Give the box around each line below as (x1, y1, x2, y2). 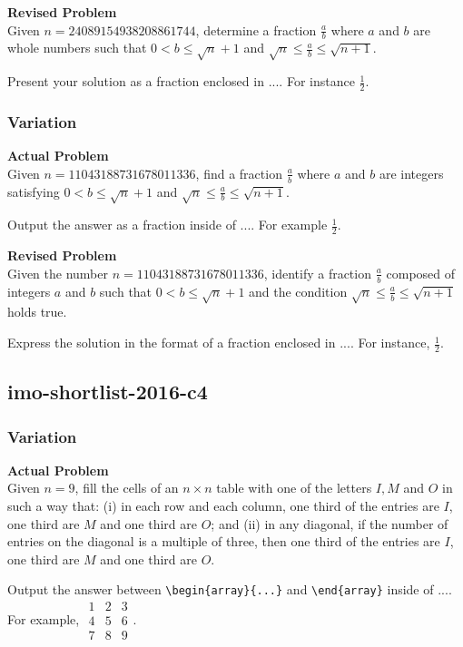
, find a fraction (195, 163, 282, 182)
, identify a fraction (263, 263, 371, 282)
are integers (379, 163, 444, 182)
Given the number (7, 263, 108, 282)
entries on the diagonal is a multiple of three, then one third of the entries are (7, 532, 440, 551)
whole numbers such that (7, 38, 147, 57)
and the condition (249, 281, 348, 300)
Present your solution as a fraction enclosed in (7, 72, 264, 91)
